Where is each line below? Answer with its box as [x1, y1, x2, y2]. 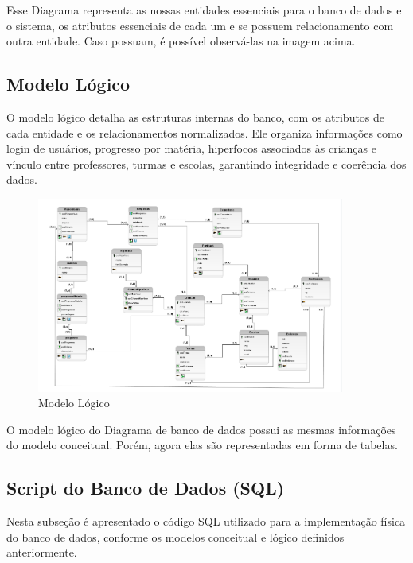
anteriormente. [6, 544, 77, 561]
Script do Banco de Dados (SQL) [6, 476, 285, 500]
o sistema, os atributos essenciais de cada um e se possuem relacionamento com [6, 17, 394, 33]
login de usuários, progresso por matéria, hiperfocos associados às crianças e [6, 140, 376, 157]
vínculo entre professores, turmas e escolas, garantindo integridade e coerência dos [6, 155, 407, 172]
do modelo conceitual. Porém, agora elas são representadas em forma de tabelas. [6, 437, 398, 453]
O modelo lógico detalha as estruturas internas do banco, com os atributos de [6, 108, 385, 125]
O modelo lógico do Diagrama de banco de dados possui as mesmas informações [6, 421, 396, 437]
